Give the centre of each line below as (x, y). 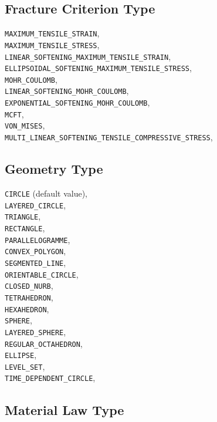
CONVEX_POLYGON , (35, 251)
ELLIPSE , (21, 355)
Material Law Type (65, 409)
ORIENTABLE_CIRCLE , (42, 274)
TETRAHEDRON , (29, 297)
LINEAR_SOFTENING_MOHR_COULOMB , (67, 91)
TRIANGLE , (23, 216)
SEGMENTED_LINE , (35, 262)
